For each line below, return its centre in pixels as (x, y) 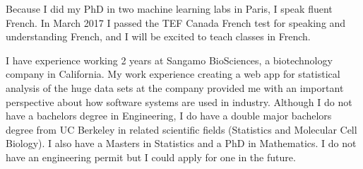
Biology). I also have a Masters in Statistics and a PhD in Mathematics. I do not (181, 143)
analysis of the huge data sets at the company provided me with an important (175, 87)
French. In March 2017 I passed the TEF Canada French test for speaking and (176, 22)
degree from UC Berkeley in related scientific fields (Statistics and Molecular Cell (181, 129)
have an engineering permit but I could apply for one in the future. (151, 157)
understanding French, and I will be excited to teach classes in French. (158, 36)
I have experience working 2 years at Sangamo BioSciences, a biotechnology (169, 60)
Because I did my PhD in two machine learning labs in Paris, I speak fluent (169, 8)
